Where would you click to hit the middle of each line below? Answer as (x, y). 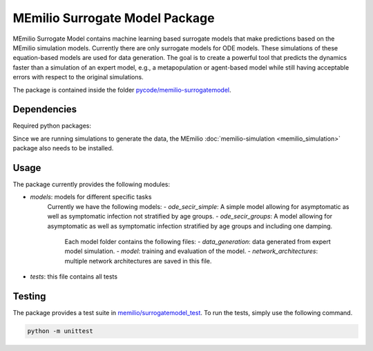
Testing (29, 297)
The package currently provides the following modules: (92, 184)
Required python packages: (52, 126)
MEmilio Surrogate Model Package (114, 18)
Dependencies (45, 109)
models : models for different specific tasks (91, 197)
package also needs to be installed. (63, 148)
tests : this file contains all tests (74, 277)
